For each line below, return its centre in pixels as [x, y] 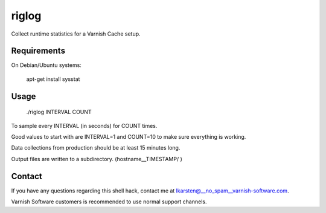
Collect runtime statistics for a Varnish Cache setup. [76, 34]
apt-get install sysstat [53, 79]
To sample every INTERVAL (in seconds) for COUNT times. [84, 126]
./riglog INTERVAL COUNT [59, 112]
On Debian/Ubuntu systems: [46, 65]
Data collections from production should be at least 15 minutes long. [96, 148]
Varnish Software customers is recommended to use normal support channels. [109, 202]
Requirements [38, 51]
